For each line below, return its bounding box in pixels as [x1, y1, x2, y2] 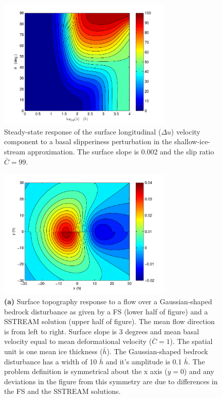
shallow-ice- [174, 136, 210, 147]
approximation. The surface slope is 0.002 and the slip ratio [27, 146, 214, 157]
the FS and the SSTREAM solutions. [4, 386, 121, 396]
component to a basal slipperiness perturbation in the [4, 136, 172, 147]
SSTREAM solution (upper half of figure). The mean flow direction [4, 316, 215, 327]
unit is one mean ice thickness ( [4, 346, 103, 357]
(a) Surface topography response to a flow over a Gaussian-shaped [4, 296, 212, 307]
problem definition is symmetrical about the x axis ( [4, 366, 167, 377]
